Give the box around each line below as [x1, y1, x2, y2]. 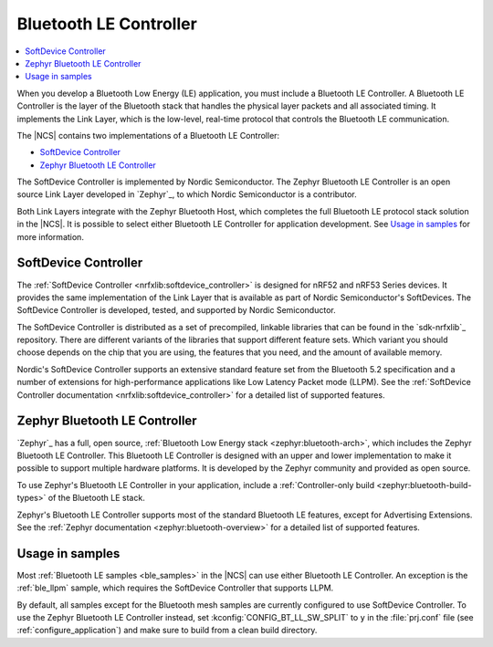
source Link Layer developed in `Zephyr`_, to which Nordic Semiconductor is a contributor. [16, 189, 357, 200]
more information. [16, 231, 84, 242]
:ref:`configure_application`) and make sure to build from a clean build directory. [16, 625, 318, 636]
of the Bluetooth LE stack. [47, 493, 145, 504]
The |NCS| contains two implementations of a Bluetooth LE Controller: [16, 130, 280, 141]
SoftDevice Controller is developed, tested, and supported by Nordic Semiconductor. [16, 305, 337, 316]
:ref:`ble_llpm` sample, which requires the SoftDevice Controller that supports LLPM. [16, 582, 334, 593]
